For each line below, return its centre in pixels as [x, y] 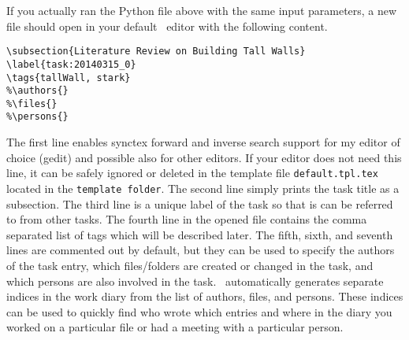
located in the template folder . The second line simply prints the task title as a [203, 188]
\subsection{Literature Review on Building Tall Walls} [156, 52]
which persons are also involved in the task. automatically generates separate [195, 281]
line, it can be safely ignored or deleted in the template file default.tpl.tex [192, 173]
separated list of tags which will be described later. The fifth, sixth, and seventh [200, 234]
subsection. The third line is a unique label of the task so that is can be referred [200, 203]
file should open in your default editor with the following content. [167, 26]
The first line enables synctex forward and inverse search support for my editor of [203, 142]
